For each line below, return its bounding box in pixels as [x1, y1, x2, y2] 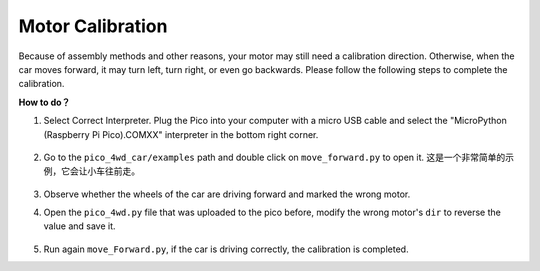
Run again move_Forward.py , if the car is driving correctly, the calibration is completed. [43, 243, 409, 255]
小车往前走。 [86, 165, 140, 177]
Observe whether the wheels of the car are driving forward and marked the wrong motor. [43, 188, 411, 200]
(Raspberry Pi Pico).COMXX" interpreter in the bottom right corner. [43, 128, 319, 140]
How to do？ [18, 96, 71, 108]
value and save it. [43, 220, 116, 232]
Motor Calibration [18, 15, 168, 37]
